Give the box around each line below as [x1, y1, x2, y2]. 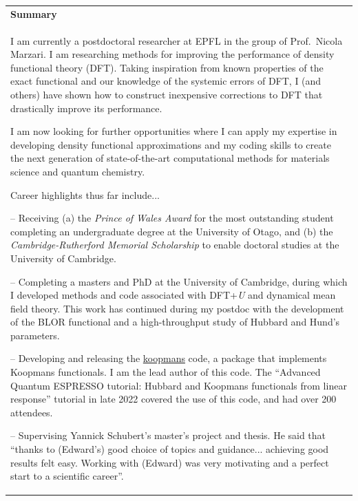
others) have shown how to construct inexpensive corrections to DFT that [10, 87, 323, 101]
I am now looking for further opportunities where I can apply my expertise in [10, 124, 337, 138]
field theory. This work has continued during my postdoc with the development [10, 301, 344, 315]
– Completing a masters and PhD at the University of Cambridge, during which [10, 274, 348, 288]
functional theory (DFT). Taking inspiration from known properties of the [10, 60, 324, 74]
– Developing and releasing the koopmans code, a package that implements [10, 351, 327, 365]
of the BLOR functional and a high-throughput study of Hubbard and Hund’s [10, 315, 340, 329]
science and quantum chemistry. [10, 164, 145, 178]
